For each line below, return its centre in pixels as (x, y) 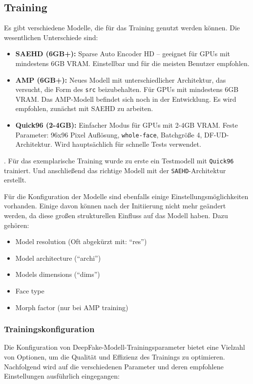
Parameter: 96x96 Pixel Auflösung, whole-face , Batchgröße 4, (109, 134)
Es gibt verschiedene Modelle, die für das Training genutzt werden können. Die (122, 28)
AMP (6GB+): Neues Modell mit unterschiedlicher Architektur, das (121, 79)
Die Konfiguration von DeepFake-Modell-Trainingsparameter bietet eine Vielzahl (125, 347)
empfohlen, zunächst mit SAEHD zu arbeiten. (84, 108)
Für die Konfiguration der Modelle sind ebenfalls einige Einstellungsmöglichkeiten (126, 196)
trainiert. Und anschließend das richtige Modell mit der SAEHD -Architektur (115, 170)
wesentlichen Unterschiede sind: (51, 37)
